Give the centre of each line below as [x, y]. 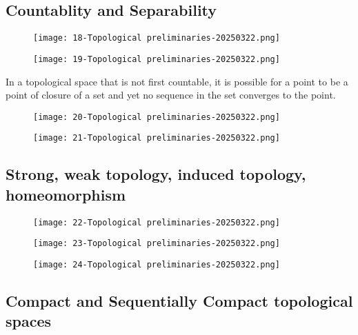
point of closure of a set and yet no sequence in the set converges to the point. [171, 95]
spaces [29, 321]
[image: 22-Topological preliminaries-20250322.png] [157, 222]
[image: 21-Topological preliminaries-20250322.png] [157, 138]
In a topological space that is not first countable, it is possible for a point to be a [177, 81]
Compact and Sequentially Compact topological [179, 300]
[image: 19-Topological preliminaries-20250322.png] [157, 59]
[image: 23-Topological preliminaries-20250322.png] [157, 244]
